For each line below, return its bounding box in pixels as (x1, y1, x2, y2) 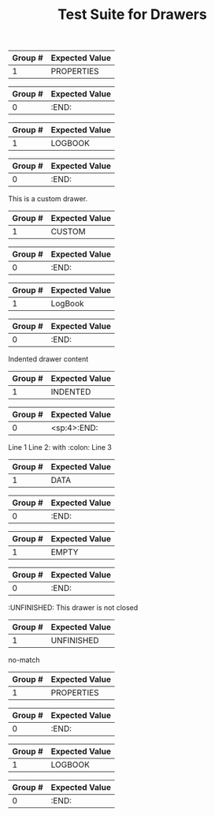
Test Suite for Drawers (57, 6, 207, 24)
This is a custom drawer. (8, 194, 88, 204)
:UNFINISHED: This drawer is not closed (8, 603, 139, 612)
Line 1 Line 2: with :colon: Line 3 (8, 443, 112, 452)
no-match (8, 655, 40, 664)
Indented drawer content (8, 354, 89, 364)
